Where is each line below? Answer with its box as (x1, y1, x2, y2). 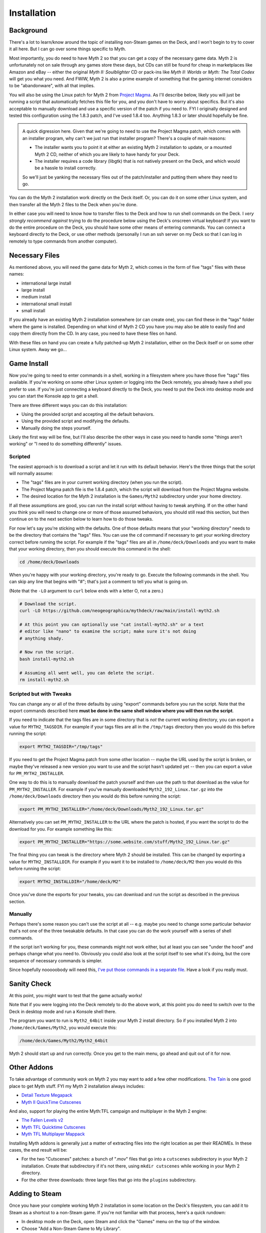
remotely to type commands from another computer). (9, 238, 118, 244)
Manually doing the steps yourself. (21, 425, 92, 431)
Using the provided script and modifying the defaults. (21, 418, 130, 424)
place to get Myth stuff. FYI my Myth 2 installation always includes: (9, 1083, 145, 1089)
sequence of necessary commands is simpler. (9, 957, 103, 964)
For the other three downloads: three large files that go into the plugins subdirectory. (21, 1177, 197, 1183)
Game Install (9, 359, 49, 367)
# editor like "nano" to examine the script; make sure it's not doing (19, 629, 197, 634)
